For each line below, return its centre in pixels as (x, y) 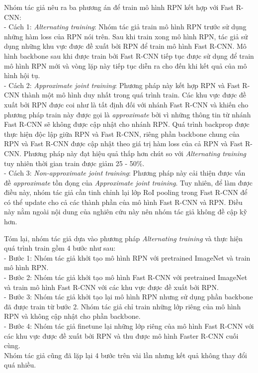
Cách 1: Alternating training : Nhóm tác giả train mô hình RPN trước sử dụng (128, 27)
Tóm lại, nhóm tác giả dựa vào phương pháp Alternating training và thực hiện (124, 238)
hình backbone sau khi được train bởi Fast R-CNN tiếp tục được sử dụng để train (129, 55)
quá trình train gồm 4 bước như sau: (60, 248)
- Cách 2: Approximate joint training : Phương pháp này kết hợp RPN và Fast (122, 85)
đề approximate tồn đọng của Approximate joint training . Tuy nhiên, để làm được (128, 182)
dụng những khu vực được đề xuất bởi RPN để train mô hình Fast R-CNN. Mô (125, 46)
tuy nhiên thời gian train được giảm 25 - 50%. (74, 163)
